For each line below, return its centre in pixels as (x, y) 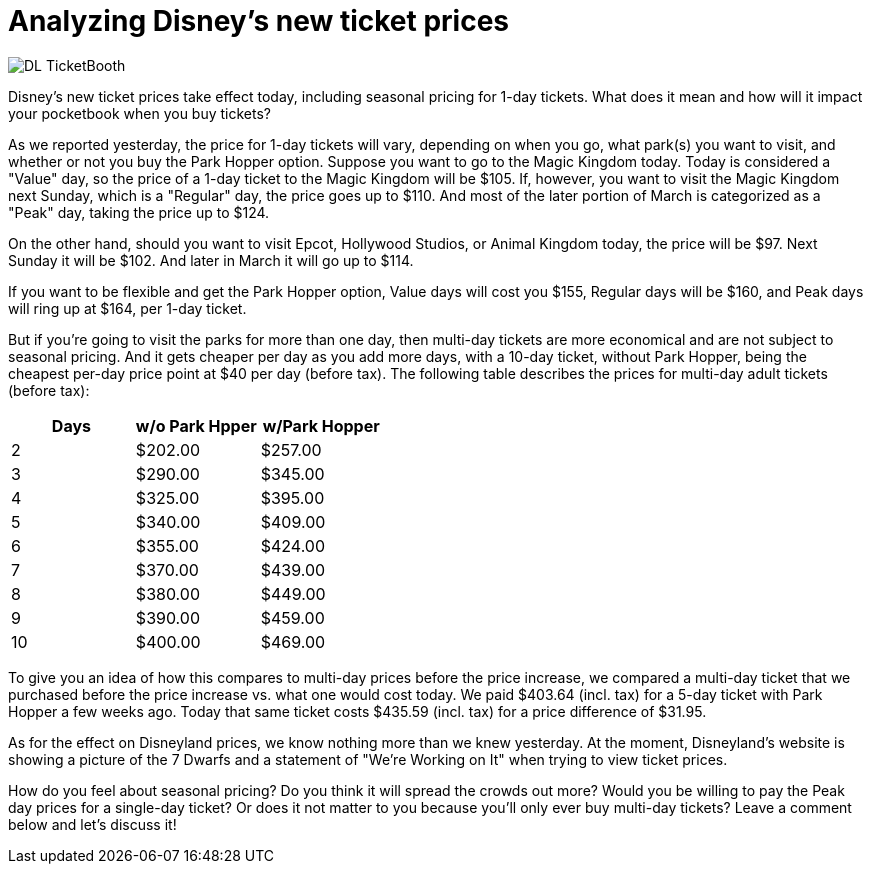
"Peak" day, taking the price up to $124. (139, 212)
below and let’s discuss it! (92, 824)
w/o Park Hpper (196, 425)
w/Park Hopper (321, 425)
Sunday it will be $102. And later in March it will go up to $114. (211, 260)
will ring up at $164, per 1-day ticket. (127, 308)
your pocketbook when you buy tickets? (139, 113)
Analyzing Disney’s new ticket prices (258, 21)
